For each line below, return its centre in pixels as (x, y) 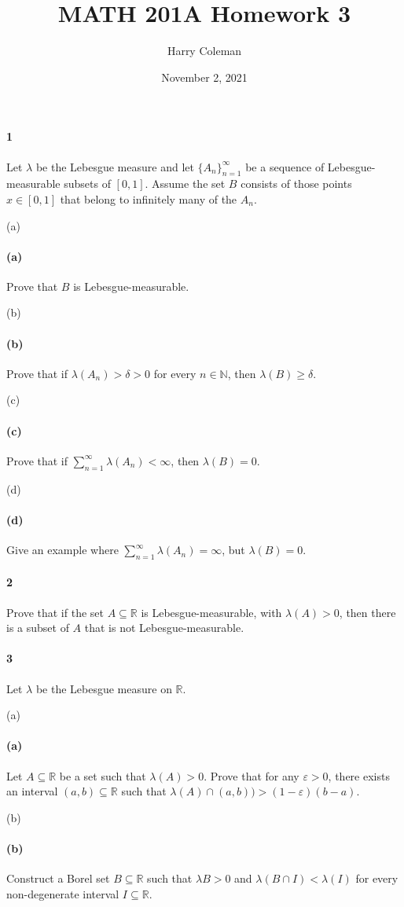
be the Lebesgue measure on (104, 688)
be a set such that (103, 775)
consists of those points (296, 184)
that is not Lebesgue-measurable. (164, 628)
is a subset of (38, 628)
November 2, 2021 (204, 77)
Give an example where (62, 550)
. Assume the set (185, 184)
